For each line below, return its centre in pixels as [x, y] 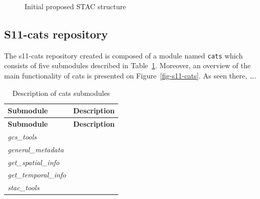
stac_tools [24, 187]
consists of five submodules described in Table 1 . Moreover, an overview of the [127, 65]
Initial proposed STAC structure [75, 6]
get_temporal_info [37, 175]
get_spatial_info [34, 162]
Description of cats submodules [61, 93]
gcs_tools [22, 136]
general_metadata [36, 149]
